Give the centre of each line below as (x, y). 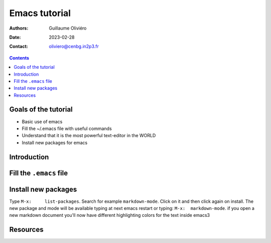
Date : (15, 37)
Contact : (19, 46)
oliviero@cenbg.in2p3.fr (74, 46)
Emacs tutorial (40, 13)
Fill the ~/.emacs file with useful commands (67, 129)
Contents (19, 58)
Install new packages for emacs (55, 143)
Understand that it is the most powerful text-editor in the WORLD (89, 136)
